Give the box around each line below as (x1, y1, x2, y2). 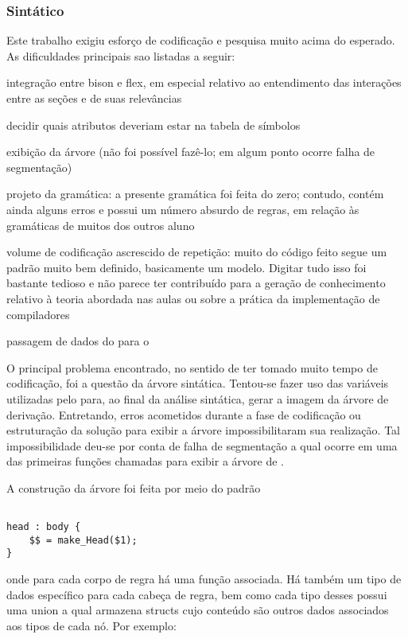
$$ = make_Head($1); (29, 534, 138, 546)
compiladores (6, 306, 70, 322)
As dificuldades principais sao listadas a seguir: (6, 47, 235, 64)
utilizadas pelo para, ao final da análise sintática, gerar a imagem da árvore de (6, 390, 389, 407)
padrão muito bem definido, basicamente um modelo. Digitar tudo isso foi (6, 259, 367, 275)
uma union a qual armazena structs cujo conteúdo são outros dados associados (6, 602, 389, 618)
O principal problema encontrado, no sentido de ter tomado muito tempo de (6, 359, 378, 376)
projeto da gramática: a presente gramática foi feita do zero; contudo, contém (6, 185, 384, 202)
